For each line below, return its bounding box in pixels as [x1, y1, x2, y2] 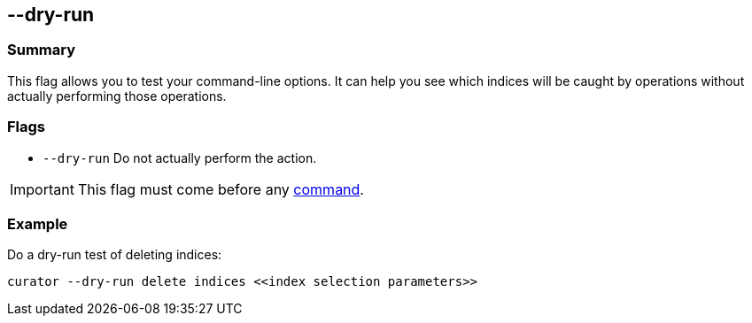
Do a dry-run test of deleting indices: [7, 247, 222, 263]
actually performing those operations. [7, 88, 227, 104]
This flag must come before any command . [77, 180, 364, 198]
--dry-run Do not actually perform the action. [43, 150, 317, 165]
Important [10, 180, 74, 198]
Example [7, 214, 68, 233]
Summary [7, 41, 76, 59]
